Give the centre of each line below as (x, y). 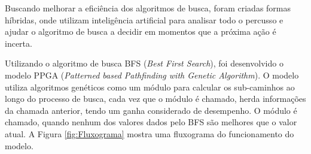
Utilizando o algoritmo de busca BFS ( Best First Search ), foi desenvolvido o (144, 63)
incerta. (19, 43)
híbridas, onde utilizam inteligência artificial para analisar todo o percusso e (144, 19)
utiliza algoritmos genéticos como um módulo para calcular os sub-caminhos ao (150, 87)
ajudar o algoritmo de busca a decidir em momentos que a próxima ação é (141, 31)
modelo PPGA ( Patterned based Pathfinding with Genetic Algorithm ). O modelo (152, 75)
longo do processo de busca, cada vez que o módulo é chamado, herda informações (155, 99)
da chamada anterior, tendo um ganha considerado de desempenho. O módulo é (151, 110)
